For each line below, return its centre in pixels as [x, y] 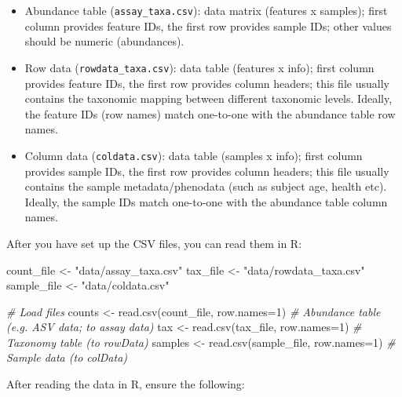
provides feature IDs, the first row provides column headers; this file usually [207, 83]
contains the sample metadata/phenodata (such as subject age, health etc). [206, 186]
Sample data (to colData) [67, 357]
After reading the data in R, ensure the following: [126, 384]
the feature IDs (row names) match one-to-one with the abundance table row [210, 113]
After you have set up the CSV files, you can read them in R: [154, 243]
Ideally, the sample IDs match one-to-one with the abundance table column [206, 201]
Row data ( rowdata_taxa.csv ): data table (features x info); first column [199, 67]
